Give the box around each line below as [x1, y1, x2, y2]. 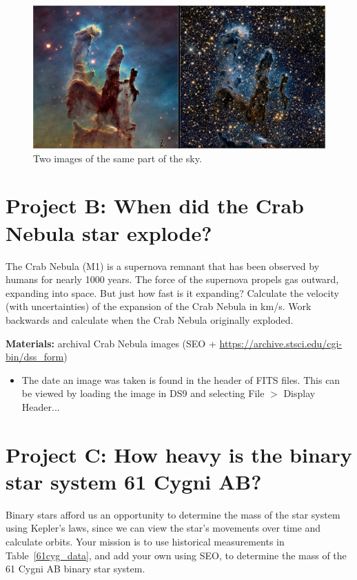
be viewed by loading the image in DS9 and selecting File [21, 386, 265, 400]
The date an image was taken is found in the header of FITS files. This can [21, 372, 340, 387]
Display [283, 386, 316, 400]
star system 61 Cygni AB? [6, 467, 262, 495]
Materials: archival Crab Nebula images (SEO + [6, 336, 216, 350]
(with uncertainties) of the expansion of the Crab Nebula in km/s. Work [6, 299, 312, 313]
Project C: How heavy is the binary [6, 440, 352, 468]
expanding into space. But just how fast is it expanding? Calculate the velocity [6, 285, 339, 300]
